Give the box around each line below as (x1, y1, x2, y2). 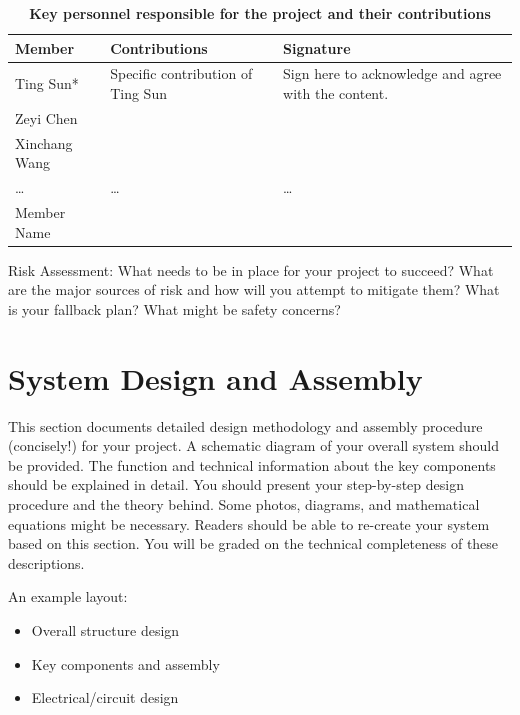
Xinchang (15, 132, 73, 153)
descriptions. (8, 552, 85, 573)
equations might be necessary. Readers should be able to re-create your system (8, 513, 490, 534)
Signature (283, 37, 351, 58)
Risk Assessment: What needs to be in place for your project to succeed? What (8, 259, 494, 280)
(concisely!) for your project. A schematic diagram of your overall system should (8, 435, 499, 456)
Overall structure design (31, 619, 180, 640)
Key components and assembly (31, 653, 220, 674)
